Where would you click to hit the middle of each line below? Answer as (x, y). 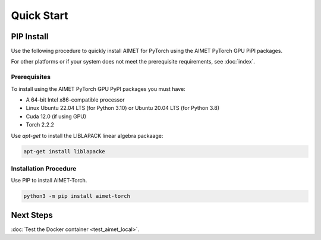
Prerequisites (31, 77)
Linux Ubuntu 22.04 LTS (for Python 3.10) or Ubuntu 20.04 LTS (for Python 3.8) (123, 108)
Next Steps (32, 215)
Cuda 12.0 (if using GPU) (56, 116)
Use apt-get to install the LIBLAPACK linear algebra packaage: (87, 135)
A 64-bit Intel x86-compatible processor (75, 100)
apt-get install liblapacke (64, 151)
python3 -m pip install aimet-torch (77, 196)
